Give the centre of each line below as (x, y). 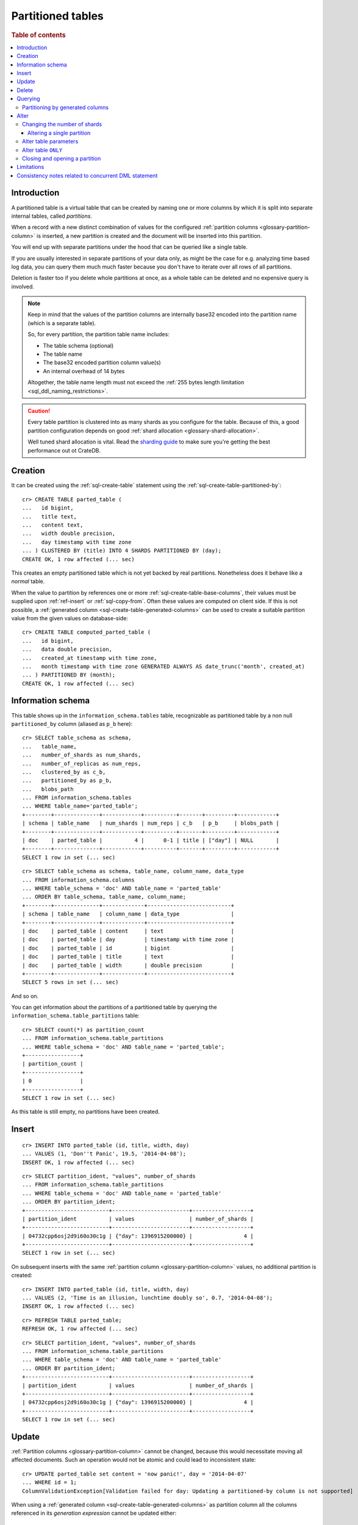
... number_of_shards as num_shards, (82, 755)
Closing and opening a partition (62, 158)
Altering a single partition (59, 133)
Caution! (39, 411)
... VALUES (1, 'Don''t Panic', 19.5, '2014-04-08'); (104, 1154)
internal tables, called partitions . (52, 216)
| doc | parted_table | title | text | (128, 957)
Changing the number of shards (62, 124)
